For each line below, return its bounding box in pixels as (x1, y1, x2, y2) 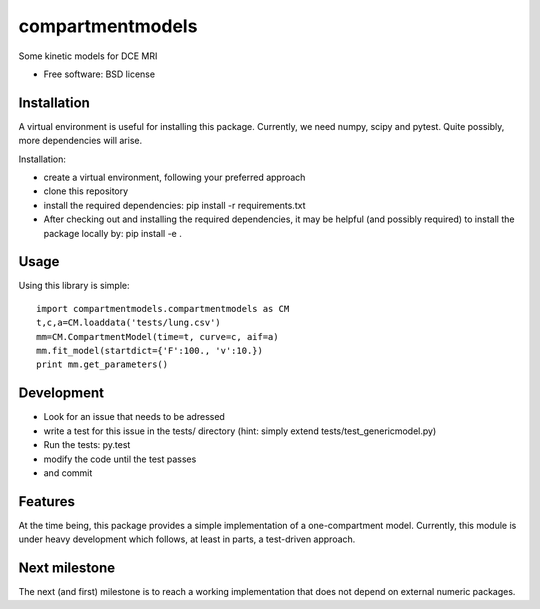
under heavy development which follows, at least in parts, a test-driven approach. (18, 533, 356, 545)
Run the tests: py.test (43, 439, 131, 451)
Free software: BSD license (43, 68, 155, 80)
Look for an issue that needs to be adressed (43, 411, 225, 423)
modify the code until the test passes (43, 453, 197, 465)
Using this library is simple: (18, 280, 130, 292)
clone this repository (43, 185, 129, 197)
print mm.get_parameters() (36, 359, 169, 370)
